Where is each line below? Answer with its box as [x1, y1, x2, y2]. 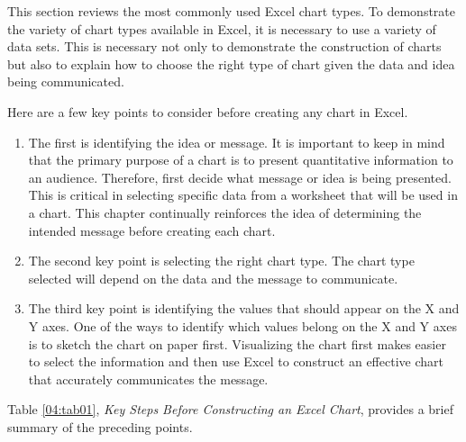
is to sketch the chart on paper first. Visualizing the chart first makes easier [28, 334, 446, 353]
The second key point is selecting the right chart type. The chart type [28, 251, 415, 270]
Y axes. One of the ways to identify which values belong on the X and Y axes [28, 316, 457, 335]
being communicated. [7, 72, 124, 91]
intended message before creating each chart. [28, 221, 276, 239]
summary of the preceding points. [7, 417, 193, 436]
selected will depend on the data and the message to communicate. [28, 268, 398, 287]
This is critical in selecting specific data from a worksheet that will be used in [28, 185, 458, 204]
